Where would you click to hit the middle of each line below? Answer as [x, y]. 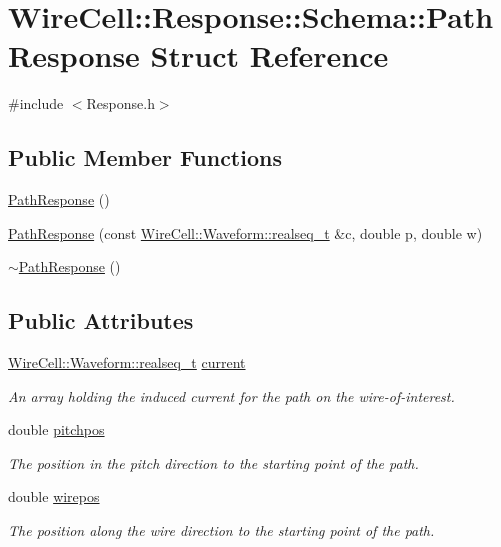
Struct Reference [269, 55]
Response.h [120, 103]
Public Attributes [101, 320]
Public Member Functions [145, 157]
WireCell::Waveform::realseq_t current [127, 362]
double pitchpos [56, 429]
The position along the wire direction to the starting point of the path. [221, 530]
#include [36, 103]
